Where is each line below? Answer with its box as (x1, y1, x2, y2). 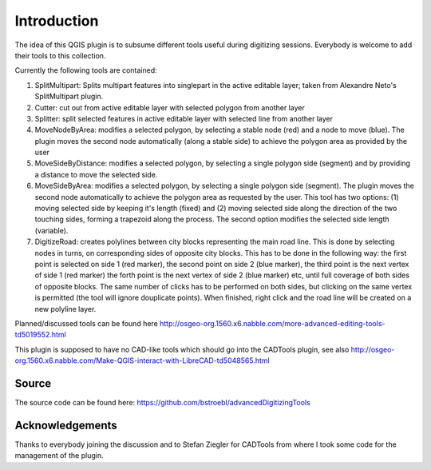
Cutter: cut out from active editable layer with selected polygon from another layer (34, 102, 305, 112)
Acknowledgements (14, 418, 117, 432)
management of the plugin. (14, 451, 104, 460)
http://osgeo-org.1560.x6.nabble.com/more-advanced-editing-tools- (160, 318, 386, 328)
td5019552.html (14, 330, 67, 340)
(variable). (34, 225, 69, 235)
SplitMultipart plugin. (34, 92, 104, 102)
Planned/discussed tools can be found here (14, 318, 159, 328)
